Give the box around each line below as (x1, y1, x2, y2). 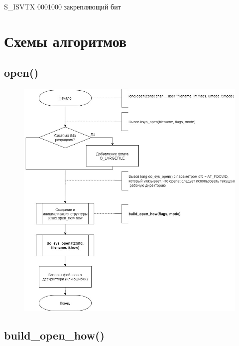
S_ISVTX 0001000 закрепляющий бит (4, 1, 121, 11)
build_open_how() (4, 327, 105, 343)
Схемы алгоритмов (4, 30, 127, 51)
